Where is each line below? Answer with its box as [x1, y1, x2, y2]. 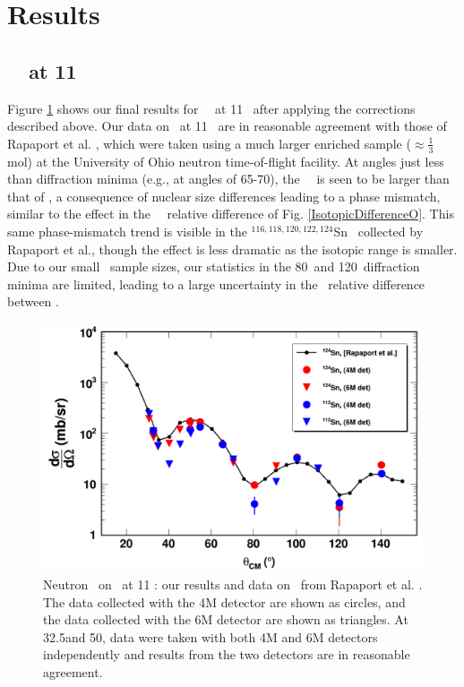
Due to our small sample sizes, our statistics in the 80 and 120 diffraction [7, 257, 420, 276]
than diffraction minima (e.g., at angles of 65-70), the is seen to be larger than [7, 169, 450, 188]
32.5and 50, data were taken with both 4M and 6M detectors [43, 627, 378, 646]
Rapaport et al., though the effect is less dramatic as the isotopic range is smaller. [7, 239, 458, 258]
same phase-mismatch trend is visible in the [7, 221, 247, 240]
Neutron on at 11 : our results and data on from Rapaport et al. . [43, 574, 423, 593]
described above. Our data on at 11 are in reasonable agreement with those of [7, 116, 447, 135]
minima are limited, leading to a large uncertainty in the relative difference [7, 274, 425, 293]
